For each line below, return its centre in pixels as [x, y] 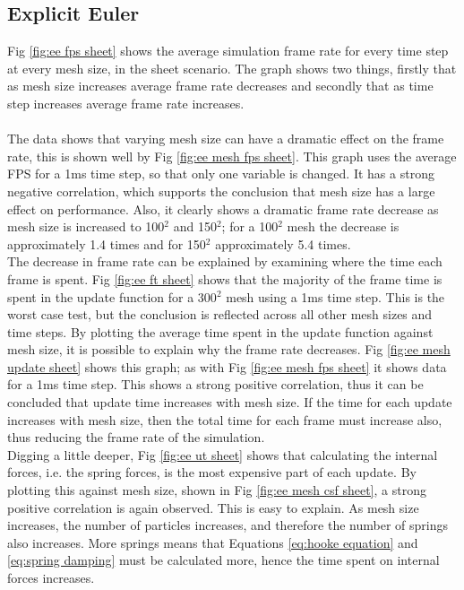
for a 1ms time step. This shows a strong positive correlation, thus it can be [215, 384]
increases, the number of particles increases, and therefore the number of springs [228, 525]
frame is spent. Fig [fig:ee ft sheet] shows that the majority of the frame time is [225, 278]
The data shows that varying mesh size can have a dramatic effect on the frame [226, 139]
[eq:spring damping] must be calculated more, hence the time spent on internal [223, 560]
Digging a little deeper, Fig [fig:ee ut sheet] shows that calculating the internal [223, 454]
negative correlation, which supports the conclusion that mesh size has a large [221, 191]
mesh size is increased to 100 [86, 226]
